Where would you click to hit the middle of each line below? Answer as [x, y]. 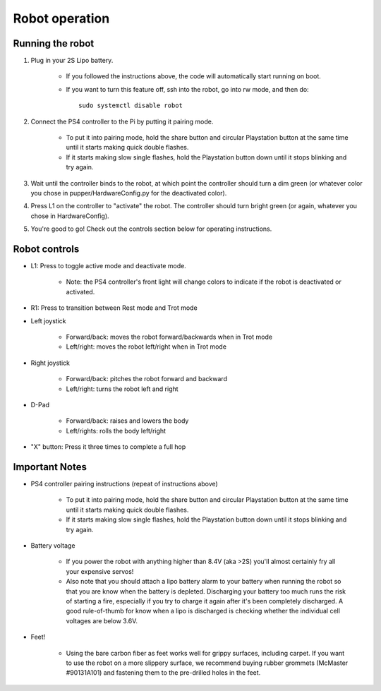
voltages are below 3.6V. [102, 620]
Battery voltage [53, 545]
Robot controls [46, 249]
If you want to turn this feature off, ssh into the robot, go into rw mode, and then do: [188, 89]
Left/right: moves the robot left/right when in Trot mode [146, 347]
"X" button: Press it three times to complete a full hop [108, 447]
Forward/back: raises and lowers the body [127, 421]
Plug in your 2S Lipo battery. [72, 61]
